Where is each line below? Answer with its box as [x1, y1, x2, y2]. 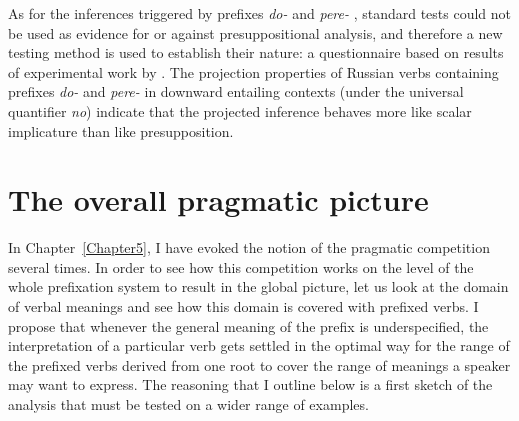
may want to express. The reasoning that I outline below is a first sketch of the [8, 374, 493, 395]
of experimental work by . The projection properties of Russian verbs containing [8, 61, 499, 82]
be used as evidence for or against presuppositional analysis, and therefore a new [8, 22, 503, 43]
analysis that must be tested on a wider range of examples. [8, 394, 369, 415]
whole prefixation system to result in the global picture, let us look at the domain [8, 276, 509, 297]
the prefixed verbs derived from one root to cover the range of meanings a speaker [8, 354, 511, 375]
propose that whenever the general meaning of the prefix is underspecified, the [8, 315, 489, 336]
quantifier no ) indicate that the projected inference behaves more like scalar [8, 100, 472, 121]
